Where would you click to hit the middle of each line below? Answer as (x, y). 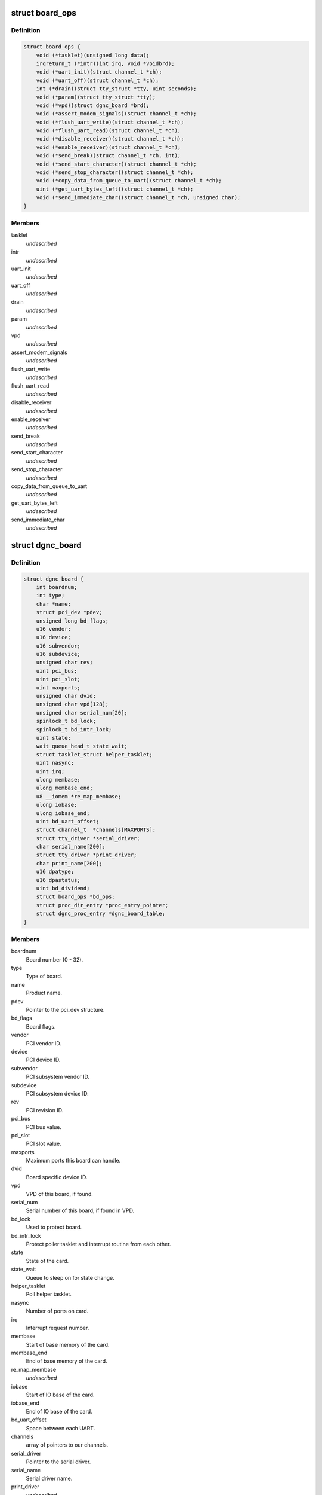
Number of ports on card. (57, 1311)
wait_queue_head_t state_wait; (82, 746)
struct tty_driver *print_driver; (86, 855)
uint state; (54, 738)
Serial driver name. (49, 1478)
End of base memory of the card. (66, 1361)
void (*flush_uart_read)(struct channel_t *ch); (109, 131)
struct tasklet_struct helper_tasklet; (95, 754)
